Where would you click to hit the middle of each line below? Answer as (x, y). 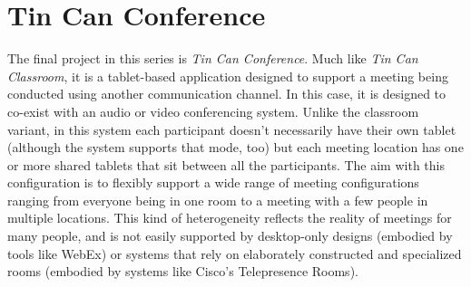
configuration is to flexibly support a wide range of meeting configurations (213, 182)
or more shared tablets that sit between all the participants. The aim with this (226, 164)
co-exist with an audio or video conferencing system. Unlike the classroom (213, 111)
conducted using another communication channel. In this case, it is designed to (227, 94)
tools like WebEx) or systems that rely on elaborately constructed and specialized (235, 253)
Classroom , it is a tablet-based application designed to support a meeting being (228, 76)
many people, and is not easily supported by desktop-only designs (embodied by (230, 236)
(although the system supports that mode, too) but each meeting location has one (235, 147)
